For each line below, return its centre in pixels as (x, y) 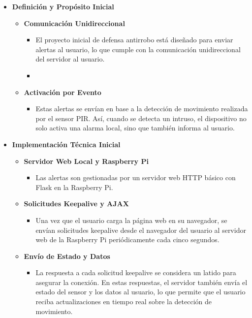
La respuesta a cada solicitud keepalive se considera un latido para (136, 272)
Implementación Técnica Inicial (66, 144)
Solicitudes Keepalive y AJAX (76, 204)
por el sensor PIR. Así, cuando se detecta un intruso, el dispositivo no (141, 118)
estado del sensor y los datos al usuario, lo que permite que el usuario (141, 292)
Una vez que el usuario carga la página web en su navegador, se (131, 220)
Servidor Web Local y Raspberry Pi (86, 161)
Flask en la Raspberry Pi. (74, 187)
